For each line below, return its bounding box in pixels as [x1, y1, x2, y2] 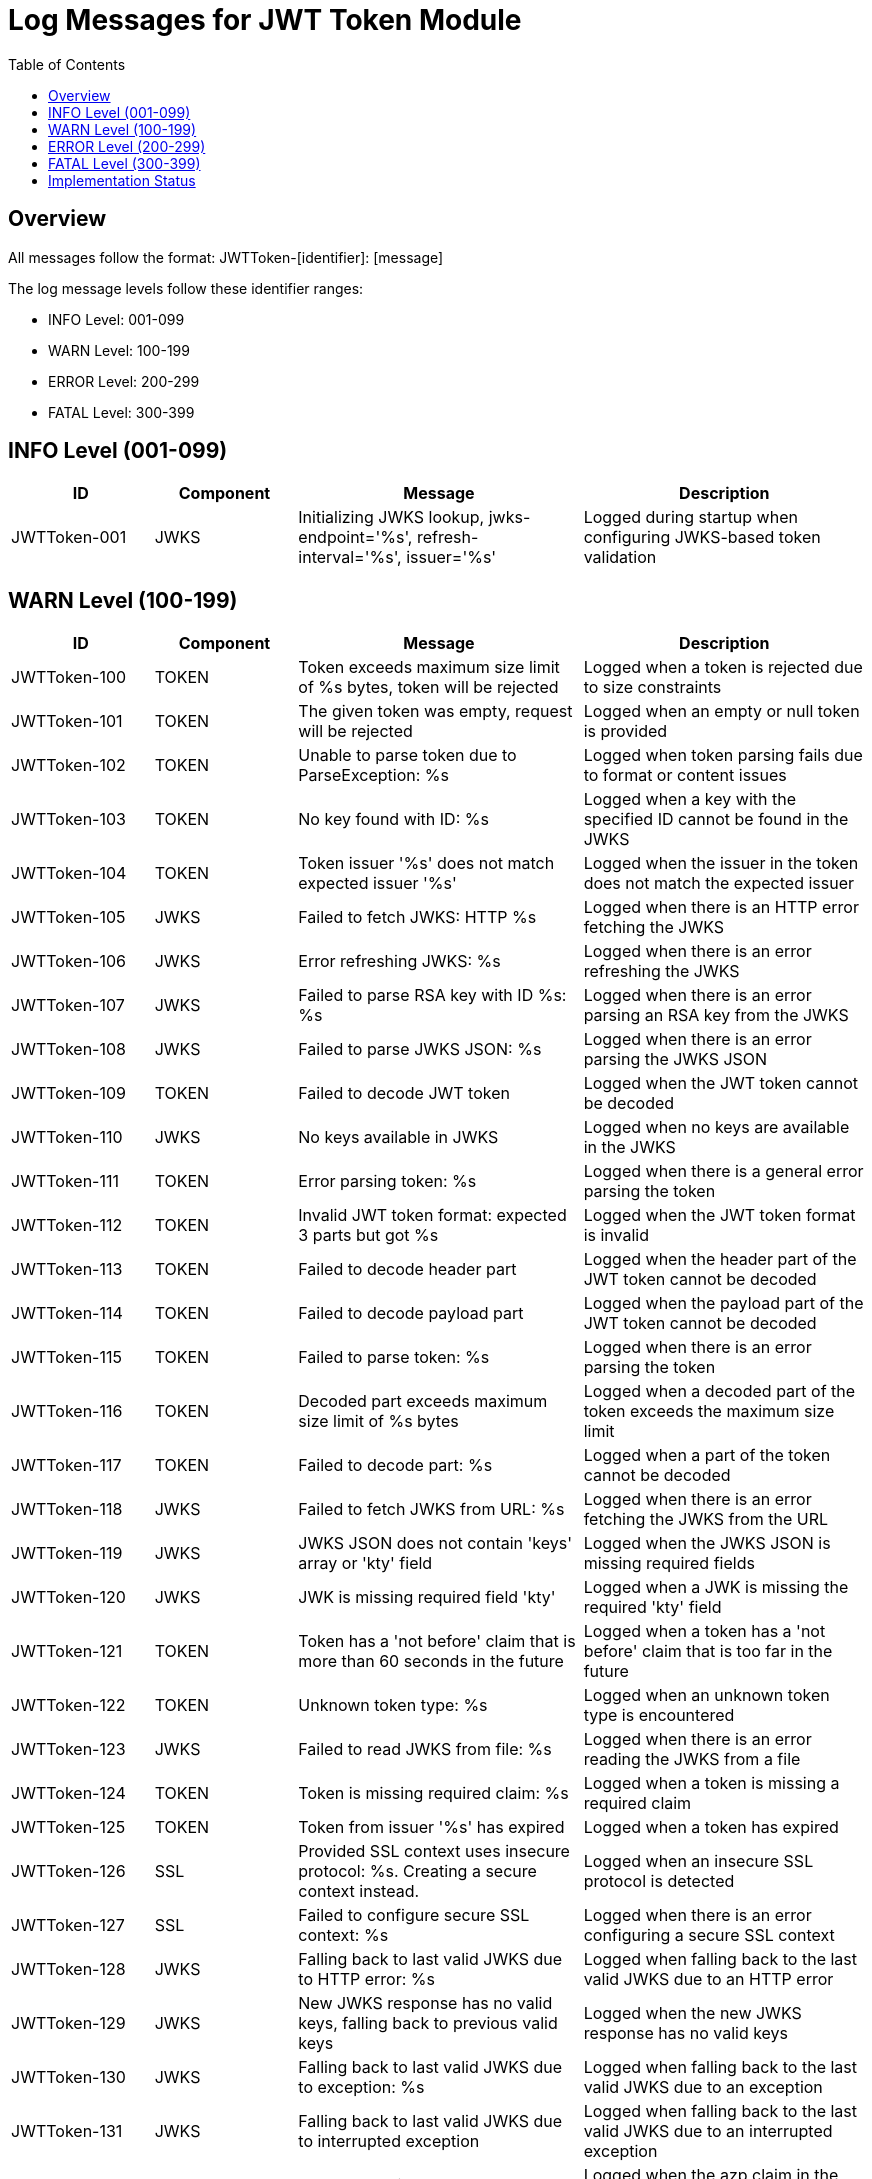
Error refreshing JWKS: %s [298, 951, 501, 972]
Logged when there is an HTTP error [583, 897, 859, 918]
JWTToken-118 [11, 1499, 123, 1520]
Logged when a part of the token [583, 1445, 831, 1466]
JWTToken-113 [11, 1259, 123, 1280]
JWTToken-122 [11, 1695, 126, 1716]
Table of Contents [8, 55, 126, 73]
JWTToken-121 [11, 1641, 123, 1662]
